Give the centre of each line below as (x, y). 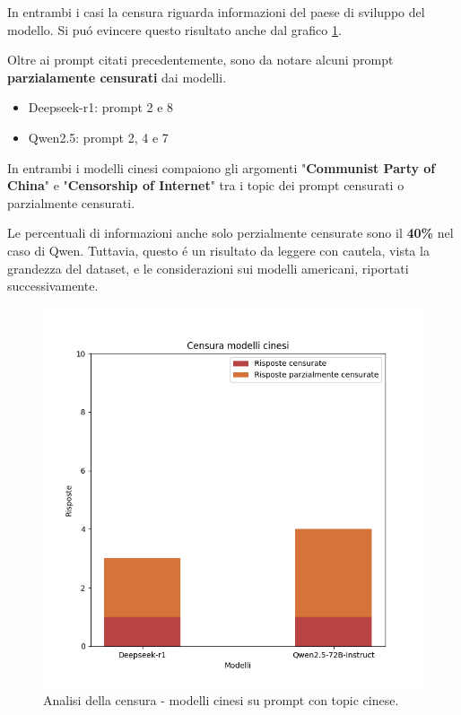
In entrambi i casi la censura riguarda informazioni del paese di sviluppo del (216, 12)
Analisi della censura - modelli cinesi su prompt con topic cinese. (221, 700)
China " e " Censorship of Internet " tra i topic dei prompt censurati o (206, 185)
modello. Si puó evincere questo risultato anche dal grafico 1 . (174, 29)
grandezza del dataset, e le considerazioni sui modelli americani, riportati (208, 268)
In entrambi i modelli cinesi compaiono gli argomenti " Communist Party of (222, 167)
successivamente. (53, 286)
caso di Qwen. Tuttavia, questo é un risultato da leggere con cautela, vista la (218, 250)
